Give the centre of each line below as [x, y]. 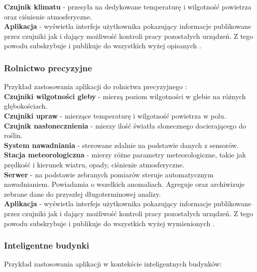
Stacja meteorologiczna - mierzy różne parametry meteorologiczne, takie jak [125, 155]
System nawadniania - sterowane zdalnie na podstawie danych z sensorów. [122, 145]
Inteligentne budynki [47, 245]
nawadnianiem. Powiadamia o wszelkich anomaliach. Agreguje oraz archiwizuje [124, 184]
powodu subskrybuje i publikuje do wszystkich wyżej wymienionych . [109, 223]
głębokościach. [26, 106]
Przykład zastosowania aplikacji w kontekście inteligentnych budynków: [113, 264]
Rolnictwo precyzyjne [48, 68]
